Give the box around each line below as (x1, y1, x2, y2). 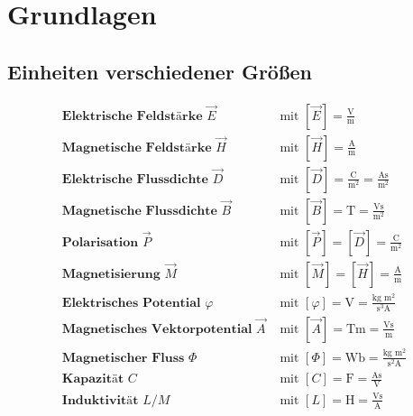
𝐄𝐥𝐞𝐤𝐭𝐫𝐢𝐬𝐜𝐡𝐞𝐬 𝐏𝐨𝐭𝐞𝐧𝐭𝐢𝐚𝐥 (61, 296, 201, 310)
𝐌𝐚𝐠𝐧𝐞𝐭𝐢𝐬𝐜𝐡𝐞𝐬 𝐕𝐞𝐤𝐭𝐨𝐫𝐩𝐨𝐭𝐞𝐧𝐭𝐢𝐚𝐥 (61, 322, 252, 336)
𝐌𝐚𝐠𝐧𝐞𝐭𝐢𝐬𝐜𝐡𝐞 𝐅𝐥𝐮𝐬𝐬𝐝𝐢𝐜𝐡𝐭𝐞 (61, 204, 217, 217)
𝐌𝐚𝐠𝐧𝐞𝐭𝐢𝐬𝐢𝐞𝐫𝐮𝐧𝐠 (61, 267, 161, 281)
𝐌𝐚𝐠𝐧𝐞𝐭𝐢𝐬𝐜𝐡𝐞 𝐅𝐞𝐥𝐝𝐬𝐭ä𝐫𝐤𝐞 (61, 141, 212, 154)
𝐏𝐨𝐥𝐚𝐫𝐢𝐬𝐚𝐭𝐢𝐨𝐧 (61, 236, 139, 249)
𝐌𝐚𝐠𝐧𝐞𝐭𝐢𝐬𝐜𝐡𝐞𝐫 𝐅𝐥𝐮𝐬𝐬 (61, 351, 185, 365)
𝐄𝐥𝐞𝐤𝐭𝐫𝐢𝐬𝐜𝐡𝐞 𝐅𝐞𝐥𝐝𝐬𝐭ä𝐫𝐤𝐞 (61, 109, 203, 123)
